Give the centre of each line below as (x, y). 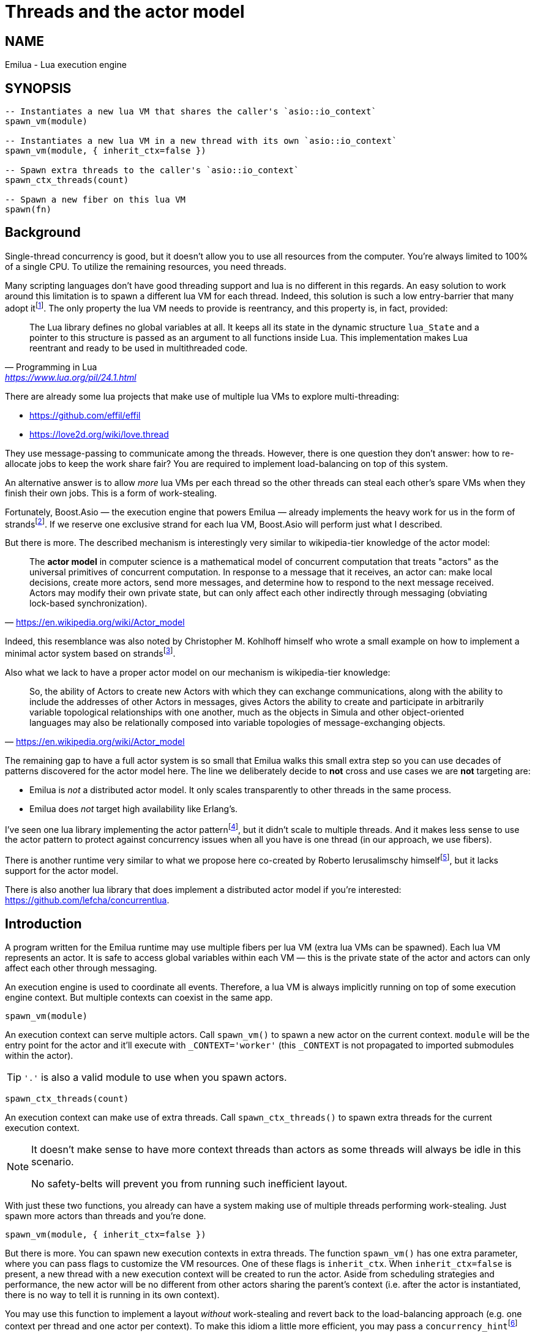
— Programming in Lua (51, 367)
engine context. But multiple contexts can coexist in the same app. (139, 997)
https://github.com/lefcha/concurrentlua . (87, 900)
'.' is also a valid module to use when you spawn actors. (155, 1077)
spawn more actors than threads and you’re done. (106, 1215)
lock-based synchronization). (88, 603)
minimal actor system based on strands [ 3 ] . (90, 652)
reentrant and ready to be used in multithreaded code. (139, 348)
